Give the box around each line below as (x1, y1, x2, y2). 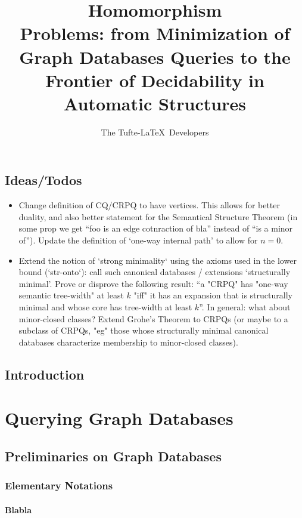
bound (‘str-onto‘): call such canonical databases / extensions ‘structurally (18, 266, 291, 278)
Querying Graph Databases (5, 406, 233, 430)
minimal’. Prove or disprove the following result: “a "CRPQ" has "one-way (18, 277, 288, 289)
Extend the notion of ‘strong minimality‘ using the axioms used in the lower (18, 254, 297, 266)
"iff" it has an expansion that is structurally (133, 289, 292, 301)
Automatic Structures (64, 91, 246, 115)
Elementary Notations (5, 478, 113, 493)
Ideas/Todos (5, 171, 82, 189)
